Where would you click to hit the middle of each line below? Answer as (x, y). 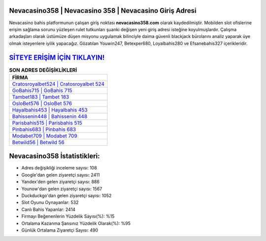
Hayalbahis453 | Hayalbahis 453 (50, 110)
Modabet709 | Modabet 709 (45, 136)
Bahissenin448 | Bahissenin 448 (50, 116)
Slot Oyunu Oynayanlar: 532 (50, 202)
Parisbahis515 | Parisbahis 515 (47, 122)
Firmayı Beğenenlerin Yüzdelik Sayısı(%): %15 (68, 216)
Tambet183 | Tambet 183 (41, 97)
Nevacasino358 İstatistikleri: (55, 156)
